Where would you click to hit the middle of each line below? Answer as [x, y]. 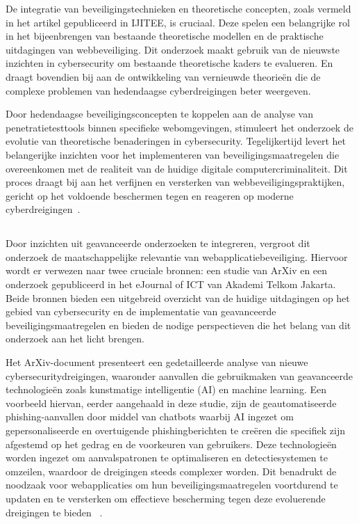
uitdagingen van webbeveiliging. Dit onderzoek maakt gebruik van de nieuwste [173, 49]
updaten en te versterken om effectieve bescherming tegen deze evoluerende [166, 498]
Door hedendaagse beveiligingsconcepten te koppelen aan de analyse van [160, 114]
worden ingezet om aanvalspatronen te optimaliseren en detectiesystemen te [167, 458]
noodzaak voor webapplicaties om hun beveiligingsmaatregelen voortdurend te [172, 485]
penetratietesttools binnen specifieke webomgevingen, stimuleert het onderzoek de [179, 127]
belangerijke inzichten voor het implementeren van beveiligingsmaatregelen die [173, 154]
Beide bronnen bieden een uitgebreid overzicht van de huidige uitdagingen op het [178, 297]
